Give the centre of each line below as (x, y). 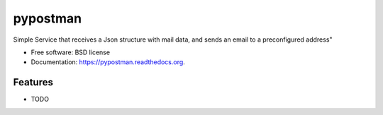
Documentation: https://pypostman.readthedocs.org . (108, 62)
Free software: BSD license (70, 52)
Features (33, 82)
